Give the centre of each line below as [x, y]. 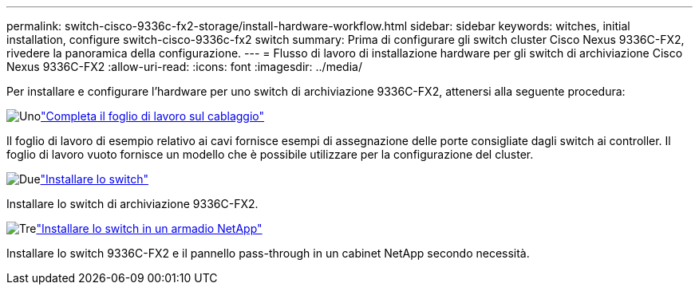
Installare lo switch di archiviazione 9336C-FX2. [132, 204]
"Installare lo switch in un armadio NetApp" [149, 228]
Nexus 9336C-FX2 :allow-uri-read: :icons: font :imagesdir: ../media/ [184, 67]
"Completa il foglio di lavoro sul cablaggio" [153, 116]
